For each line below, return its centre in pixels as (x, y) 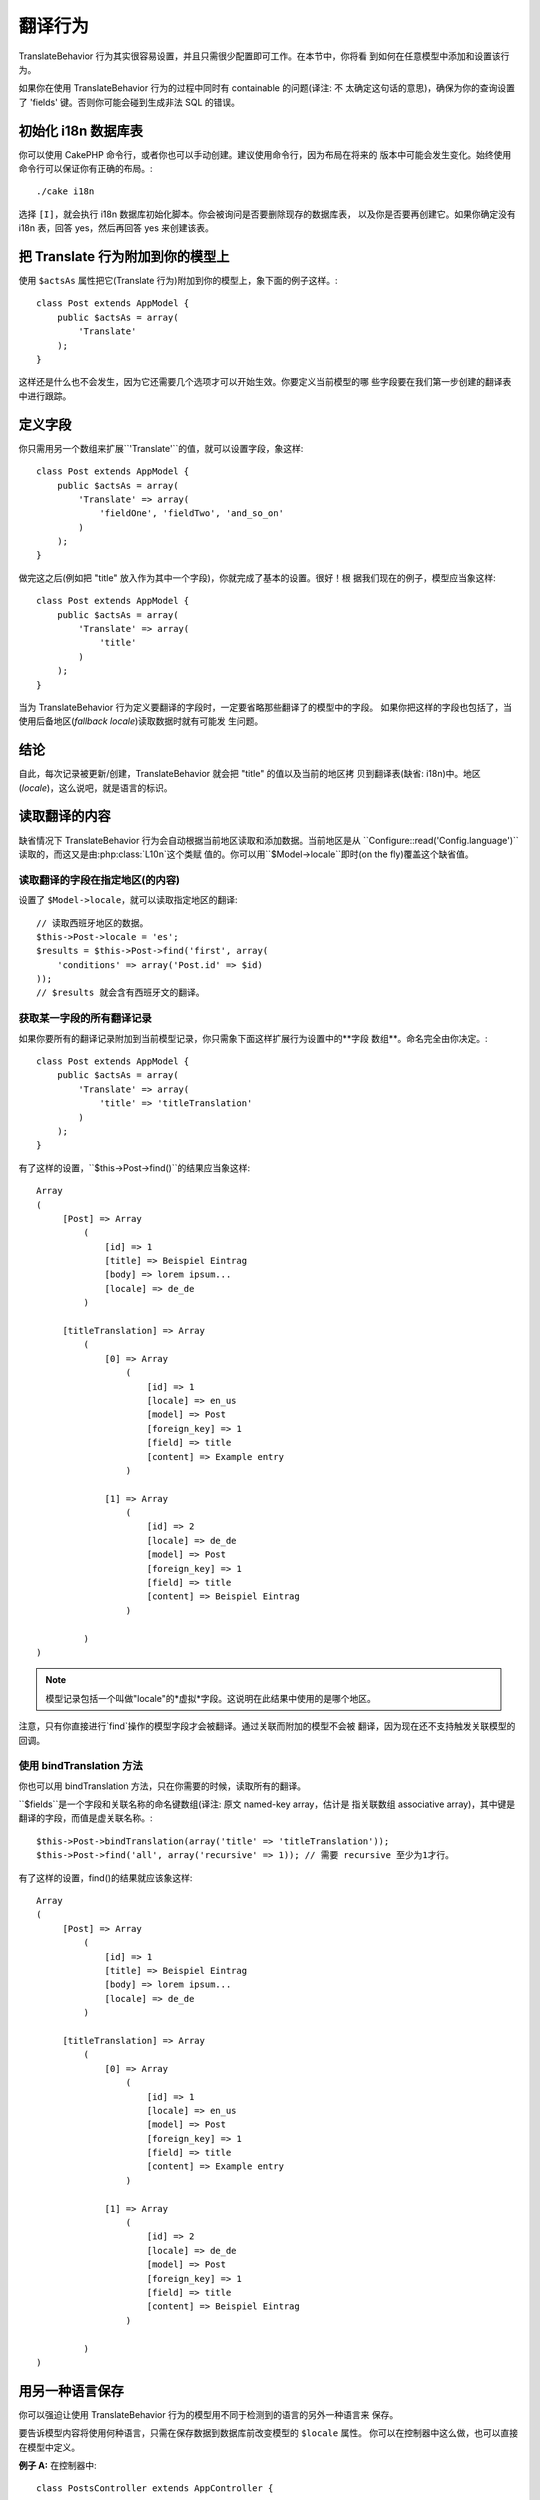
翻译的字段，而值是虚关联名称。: (86, 1818)
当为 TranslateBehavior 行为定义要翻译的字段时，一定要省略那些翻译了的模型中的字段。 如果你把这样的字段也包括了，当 (265, 707)
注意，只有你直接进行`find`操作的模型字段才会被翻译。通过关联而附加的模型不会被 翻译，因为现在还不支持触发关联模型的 (267, 1726)
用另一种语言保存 (71, 2390)
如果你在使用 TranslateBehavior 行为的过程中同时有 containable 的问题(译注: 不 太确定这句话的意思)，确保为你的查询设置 (266, 88)
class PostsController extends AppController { (155, 2488)
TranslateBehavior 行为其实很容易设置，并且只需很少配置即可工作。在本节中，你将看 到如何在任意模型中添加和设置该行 (264, 56)
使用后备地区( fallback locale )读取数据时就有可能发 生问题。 (141, 721)
